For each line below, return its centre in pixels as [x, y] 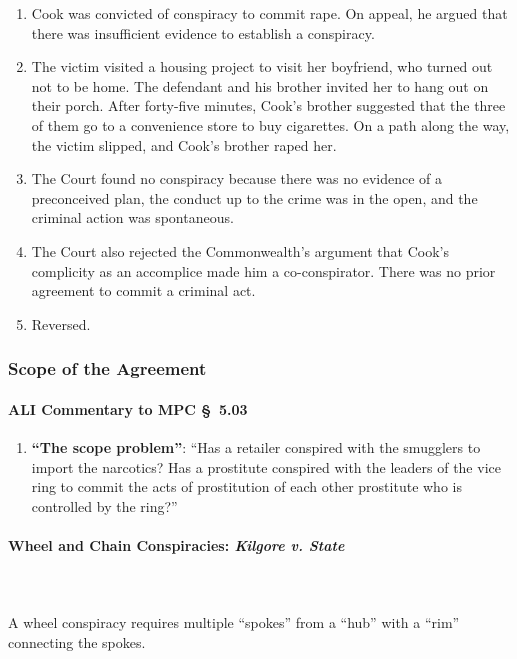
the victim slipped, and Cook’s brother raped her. [184, 144]
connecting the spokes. [77, 641]
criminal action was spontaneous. [132, 217]
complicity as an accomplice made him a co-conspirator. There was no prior [263, 270]
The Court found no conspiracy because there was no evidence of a [237, 178]
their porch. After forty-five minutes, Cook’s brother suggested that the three [268, 105]
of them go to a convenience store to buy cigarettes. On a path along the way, [270, 124]
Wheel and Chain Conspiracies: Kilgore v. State [176, 544]
